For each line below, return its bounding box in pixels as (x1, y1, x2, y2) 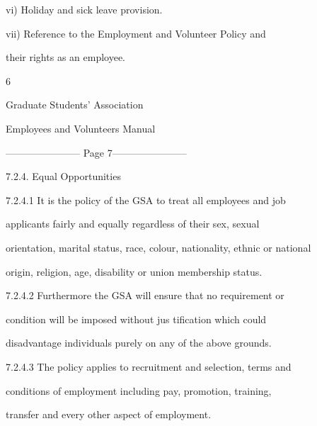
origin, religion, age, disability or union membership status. (6, 264, 263, 279)
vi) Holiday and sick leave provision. (6, 2, 163, 16)
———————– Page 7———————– (6, 145, 187, 159)
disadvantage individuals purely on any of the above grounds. (6, 335, 272, 350)
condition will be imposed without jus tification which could (6, 311, 267, 326)
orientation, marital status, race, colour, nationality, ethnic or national (6, 240, 311, 254)
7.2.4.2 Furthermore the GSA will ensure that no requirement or (6, 288, 284, 303)
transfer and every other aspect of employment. (6, 407, 212, 422)
